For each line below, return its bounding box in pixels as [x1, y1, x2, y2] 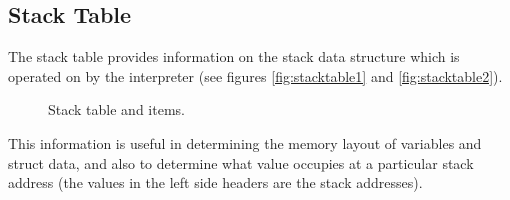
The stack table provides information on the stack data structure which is [8, 46, 460, 67]
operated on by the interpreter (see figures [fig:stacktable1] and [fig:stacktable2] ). [8, 65, 503, 86]
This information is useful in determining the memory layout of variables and [8, 132, 482, 153]
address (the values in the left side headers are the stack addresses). [8, 172, 423, 193]
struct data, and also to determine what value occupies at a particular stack [8, 152, 474, 173]
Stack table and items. [48, 99, 185, 120]
